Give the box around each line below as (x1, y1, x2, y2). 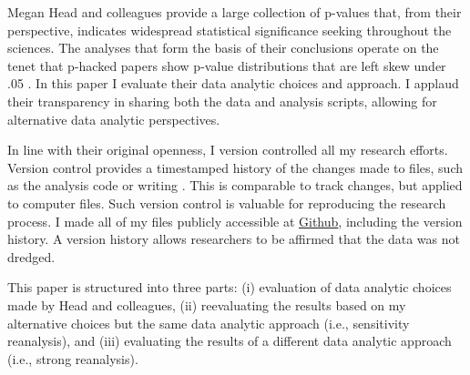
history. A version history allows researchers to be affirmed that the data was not (7, 229, 460, 248)
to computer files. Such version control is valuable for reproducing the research (7, 193, 446, 212)
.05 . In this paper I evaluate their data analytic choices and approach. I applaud (7, 74, 459, 93)
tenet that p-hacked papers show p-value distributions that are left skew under (7, 56, 446, 75)
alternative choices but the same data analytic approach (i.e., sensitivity (7, 313, 410, 332)
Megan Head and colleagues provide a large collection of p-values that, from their (7, 3, 462, 21)
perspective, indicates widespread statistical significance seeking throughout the (7, 20, 452, 39)
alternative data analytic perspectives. (7, 109, 220, 128)
